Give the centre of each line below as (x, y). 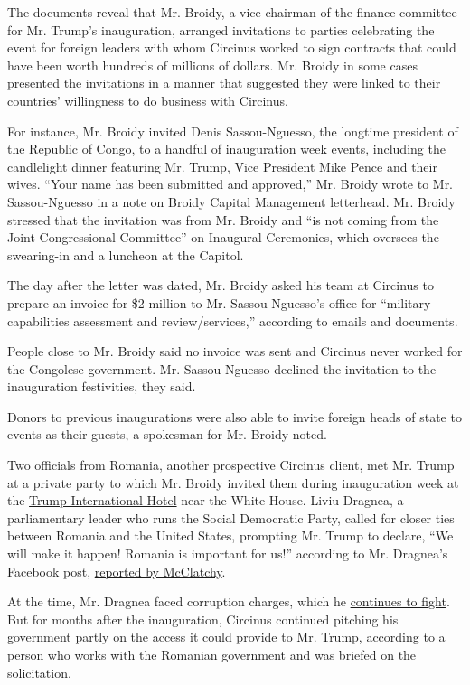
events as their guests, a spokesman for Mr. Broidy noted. (167, 434)
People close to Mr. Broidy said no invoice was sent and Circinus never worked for (235, 351)
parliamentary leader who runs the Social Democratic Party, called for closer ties (231, 517)
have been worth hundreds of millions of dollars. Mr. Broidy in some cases (212, 65)
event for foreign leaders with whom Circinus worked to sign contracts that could (232, 47)
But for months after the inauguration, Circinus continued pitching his (203, 619)
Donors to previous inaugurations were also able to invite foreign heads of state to (235, 416)
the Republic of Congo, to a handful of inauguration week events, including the (226, 149)
